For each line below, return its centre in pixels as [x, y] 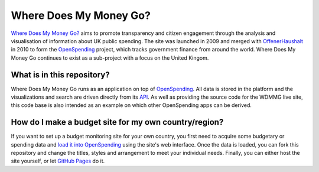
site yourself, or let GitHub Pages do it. [58, 161]
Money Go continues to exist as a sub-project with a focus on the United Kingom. [110, 58]
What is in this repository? [60, 75]
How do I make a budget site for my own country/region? [117, 122]
